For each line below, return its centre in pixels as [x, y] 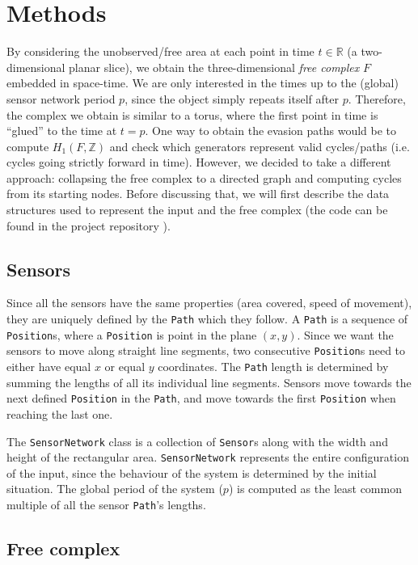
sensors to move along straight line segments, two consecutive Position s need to [206, 350]
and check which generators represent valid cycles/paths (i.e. [260, 146]
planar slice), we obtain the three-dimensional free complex [214, 67]
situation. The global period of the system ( [115, 489]
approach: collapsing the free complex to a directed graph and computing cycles [204, 177]
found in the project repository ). [89, 225]
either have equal [49, 367]
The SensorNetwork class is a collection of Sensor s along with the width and [197, 441]
